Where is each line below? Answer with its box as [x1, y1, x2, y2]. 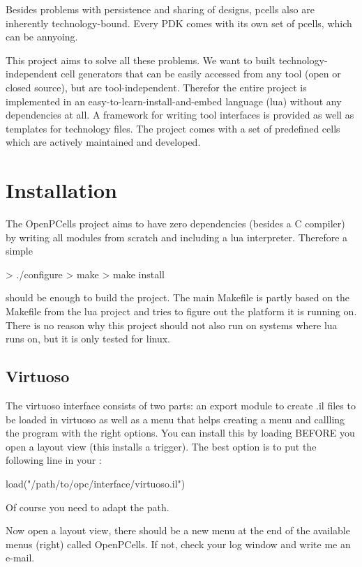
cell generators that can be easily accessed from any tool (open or [61, 66, 341, 81]
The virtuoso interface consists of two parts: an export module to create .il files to [6, 398, 356, 413]
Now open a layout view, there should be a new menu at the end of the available [6, 523, 350, 538]
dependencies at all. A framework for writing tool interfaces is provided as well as [6, 107, 354, 122]
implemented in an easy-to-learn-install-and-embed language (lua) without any [6, 93, 342, 108]
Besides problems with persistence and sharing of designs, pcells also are [6, 2, 315, 16]
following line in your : [6, 453, 102, 467]
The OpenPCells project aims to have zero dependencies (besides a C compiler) [6, 216, 345, 231]
